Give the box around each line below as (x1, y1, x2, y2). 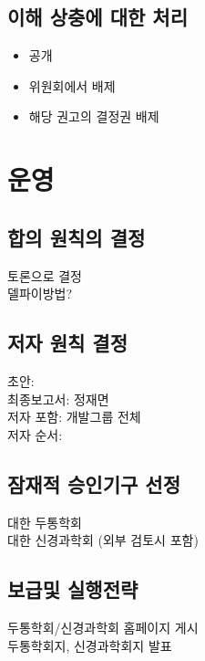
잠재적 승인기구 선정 (7, 469, 180, 498)
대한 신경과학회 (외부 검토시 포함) (7, 530, 199, 550)
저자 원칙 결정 (7, 329, 128, 357)
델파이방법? (7, 284, 73, 303)
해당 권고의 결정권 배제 (28, 107, 159, 126)
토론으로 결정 (7, 266, 82, 285)
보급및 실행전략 (7, 575, 138, 603)
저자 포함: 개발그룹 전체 (7, 407, 141, 426)
